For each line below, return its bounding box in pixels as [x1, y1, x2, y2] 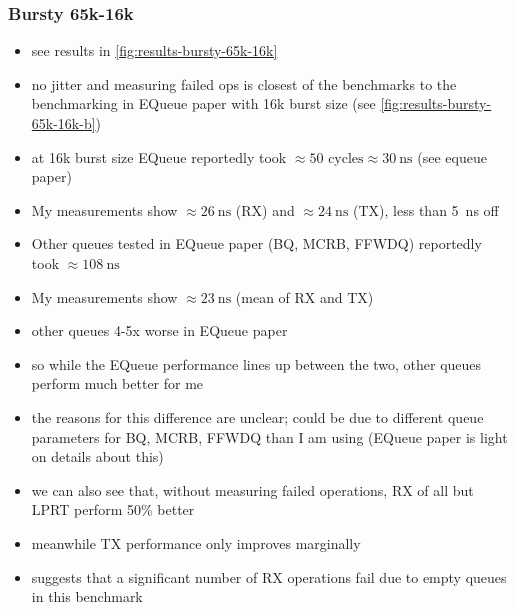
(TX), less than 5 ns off [353, 199, 499, 220]
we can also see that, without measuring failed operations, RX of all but [31, 479, 474, 500]
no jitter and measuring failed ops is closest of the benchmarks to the [31, 73, 457, 94]
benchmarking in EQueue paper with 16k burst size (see [31, 93, 376, 114]
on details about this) [31, 446, 164, 467]
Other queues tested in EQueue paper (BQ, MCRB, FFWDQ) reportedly [31, 233, 482, 254]
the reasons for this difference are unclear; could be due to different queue [31, 406, 484, 427]
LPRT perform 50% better [31, 499, 195, 520]
